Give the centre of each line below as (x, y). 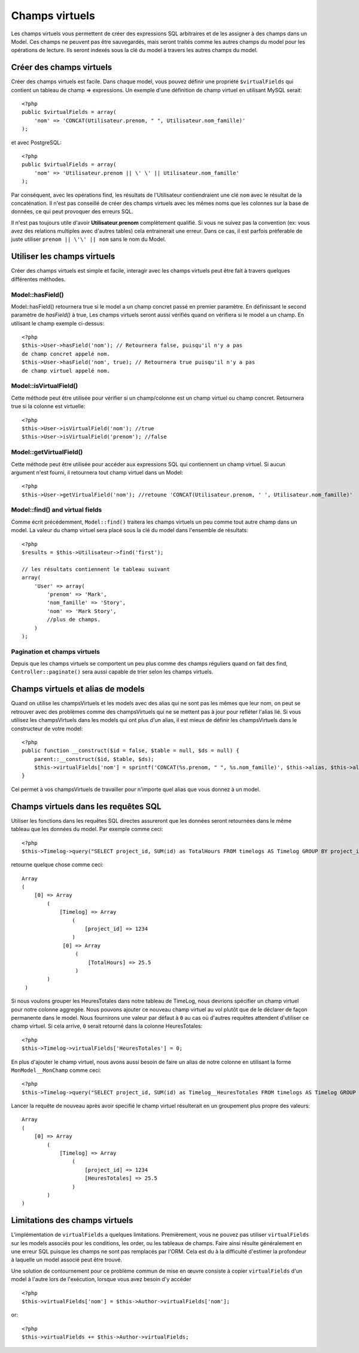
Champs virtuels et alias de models (78, 689)
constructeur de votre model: (47, 729)
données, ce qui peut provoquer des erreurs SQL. (72, 212)
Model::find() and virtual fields (57, 510)
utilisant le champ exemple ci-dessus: (58, 323)
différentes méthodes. (38, 279)
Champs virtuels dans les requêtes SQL (86, 806)
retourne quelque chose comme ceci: (57, 865)
